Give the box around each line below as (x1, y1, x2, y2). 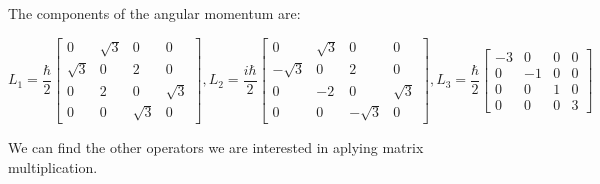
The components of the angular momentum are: (8, 3, 301, 23)
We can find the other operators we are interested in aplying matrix (8, 136, 424, 157)
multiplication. (8, 156, 98, 177)
